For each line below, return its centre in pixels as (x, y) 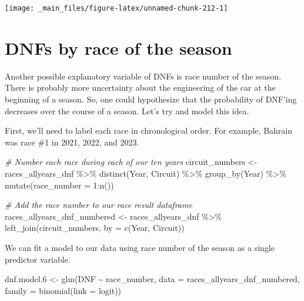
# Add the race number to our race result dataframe (98, 205)
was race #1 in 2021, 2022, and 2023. (72, 142)
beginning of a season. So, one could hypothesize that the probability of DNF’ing (151, 99)
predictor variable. (38, 259)
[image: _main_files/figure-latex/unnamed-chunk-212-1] (116, 8)
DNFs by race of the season (118, 47)
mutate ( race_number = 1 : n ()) (59, 185)
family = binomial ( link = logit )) (63, 290)
